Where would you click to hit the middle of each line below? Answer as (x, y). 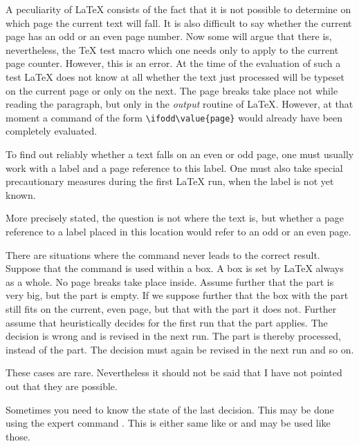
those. (18, 436)
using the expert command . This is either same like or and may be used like (168, 423)
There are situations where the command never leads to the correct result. (163, 254)
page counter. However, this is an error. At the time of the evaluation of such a (173, 63)
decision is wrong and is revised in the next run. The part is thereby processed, (173, 336)
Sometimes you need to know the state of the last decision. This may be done (170, 409)
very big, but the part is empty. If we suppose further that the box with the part (177, 295)
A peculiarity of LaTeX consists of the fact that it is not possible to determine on (178, 9)
